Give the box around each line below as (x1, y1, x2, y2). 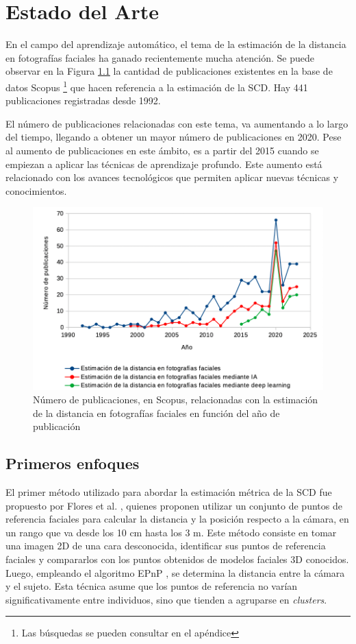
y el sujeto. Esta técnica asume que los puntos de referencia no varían (5, 579, 298, 593)
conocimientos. (5, 183, 67, 198)
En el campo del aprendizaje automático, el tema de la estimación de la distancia (5, 37, 346, 51)
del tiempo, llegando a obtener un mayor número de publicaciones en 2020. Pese (5, 130, 342, 144)
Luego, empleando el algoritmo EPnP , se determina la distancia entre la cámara (5, 565, 345, 580)
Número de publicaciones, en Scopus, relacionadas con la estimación (33, 392, 318, 407)
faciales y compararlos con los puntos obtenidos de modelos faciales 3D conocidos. (5, 552, 349, 567)
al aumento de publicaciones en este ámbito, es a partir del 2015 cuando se (5, 143, 319, 157)
